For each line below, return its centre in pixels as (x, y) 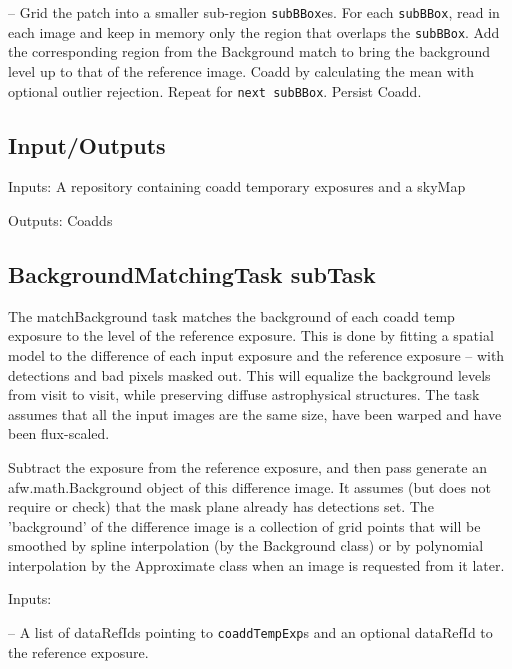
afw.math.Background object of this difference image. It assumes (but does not (249, 486)
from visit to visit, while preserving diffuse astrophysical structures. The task (244, 394)
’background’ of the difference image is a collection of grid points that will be (244, 525)
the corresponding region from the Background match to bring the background (249, 51)
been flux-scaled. (59, 433)
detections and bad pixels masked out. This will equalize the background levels (249, 374)
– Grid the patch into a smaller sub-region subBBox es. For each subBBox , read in (254, 12)
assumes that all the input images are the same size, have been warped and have (255, 413)
